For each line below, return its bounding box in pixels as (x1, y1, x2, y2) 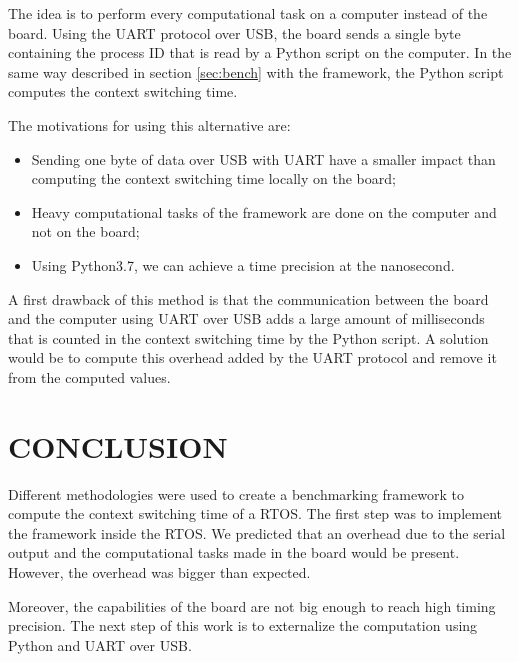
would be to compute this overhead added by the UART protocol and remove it (8, 347, 497, 368)
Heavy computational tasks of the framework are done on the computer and (31, 201, 497, 222)
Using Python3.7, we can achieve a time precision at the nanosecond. (31, 254, 455, 275)
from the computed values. (8, 366, 171, 387)
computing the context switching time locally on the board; (31, 168, 396, 189)
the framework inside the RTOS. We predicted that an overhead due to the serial (8, 522, 506, 543)
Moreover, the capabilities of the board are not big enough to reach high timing (8, 595, 496, 616)
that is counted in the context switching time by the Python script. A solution (8, 327, 489, 348)
